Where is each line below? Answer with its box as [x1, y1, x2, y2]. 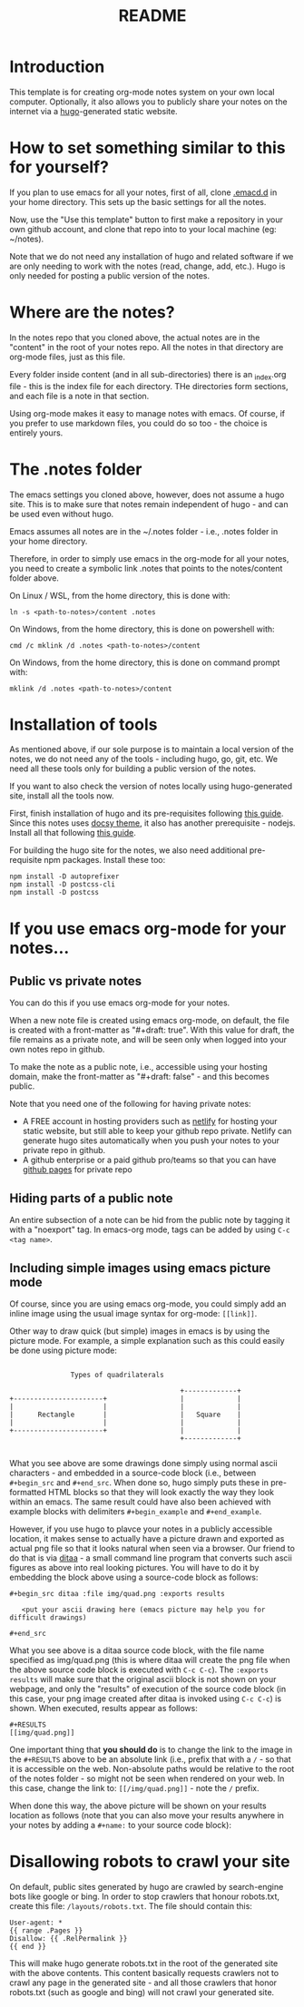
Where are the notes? [9, 302, 175, 323]
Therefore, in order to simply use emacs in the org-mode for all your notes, [9, 553, 289, 563]
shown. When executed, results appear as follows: [9, 1703, 198, 1714]
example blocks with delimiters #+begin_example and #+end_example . [9, 1506, 262, 1517]
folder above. [9, 573, 59, 583]
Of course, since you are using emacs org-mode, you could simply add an [9, 1298, 287, 1309]
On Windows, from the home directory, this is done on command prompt [9, 657, 280, 668]
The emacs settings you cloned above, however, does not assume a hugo [9, 489, 285, 500]
